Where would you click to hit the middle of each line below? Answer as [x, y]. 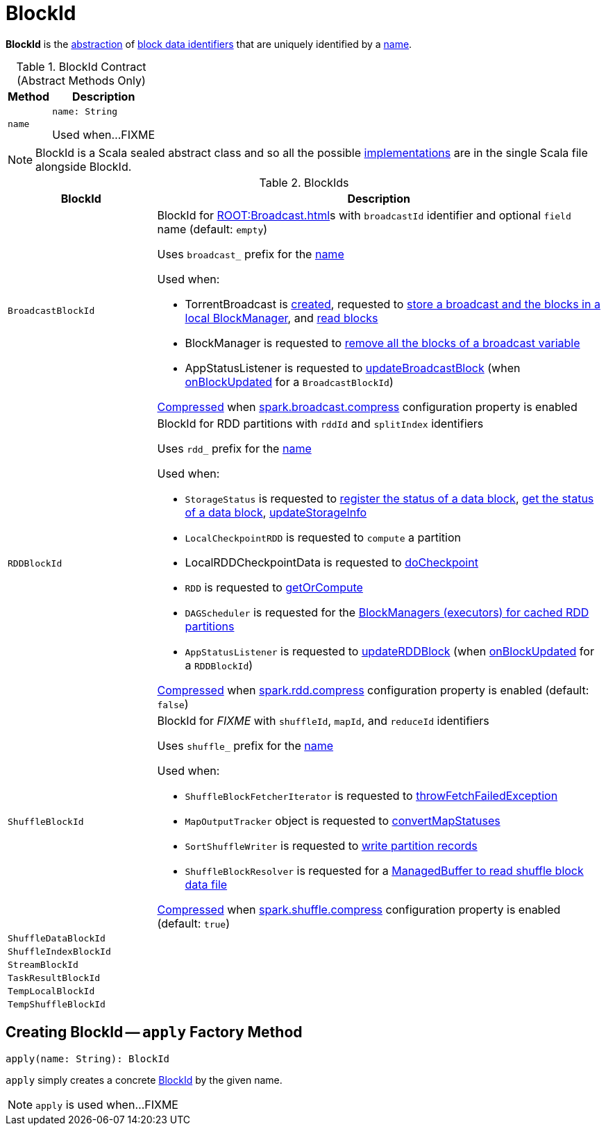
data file [206, 884]
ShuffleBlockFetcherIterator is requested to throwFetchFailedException [371, 795]
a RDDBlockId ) [219, 665]
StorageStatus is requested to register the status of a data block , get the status [389, 498]
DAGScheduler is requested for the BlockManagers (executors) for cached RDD [387, 612]
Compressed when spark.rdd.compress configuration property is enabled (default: [373, 690]
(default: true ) [194, 923]
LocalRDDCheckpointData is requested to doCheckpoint [331, 562]
